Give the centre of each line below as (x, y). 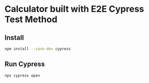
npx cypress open (22, 75)
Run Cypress (25, 64)
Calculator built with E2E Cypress (74, 9)
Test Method (31, 19)
